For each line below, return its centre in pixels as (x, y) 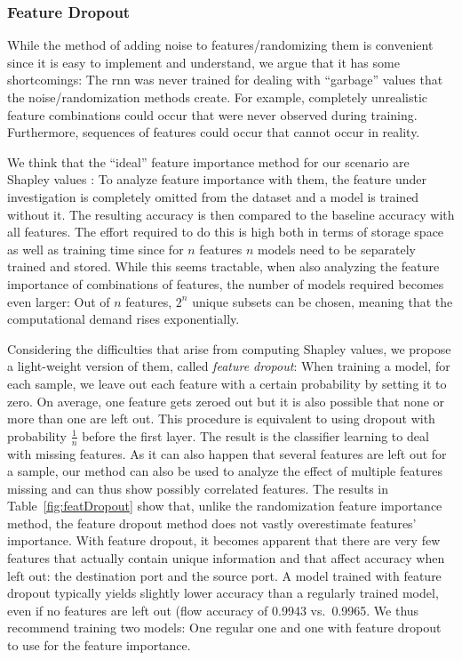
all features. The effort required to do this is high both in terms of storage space (226, 232)
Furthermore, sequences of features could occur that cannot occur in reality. (214, 132)
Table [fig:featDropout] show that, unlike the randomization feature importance (225, 506)
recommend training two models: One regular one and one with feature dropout (224, 628)
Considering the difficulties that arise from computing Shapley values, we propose (229, 348)
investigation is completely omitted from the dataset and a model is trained (213, 196)
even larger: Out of (59, 301)
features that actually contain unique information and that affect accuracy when (226, 558)
